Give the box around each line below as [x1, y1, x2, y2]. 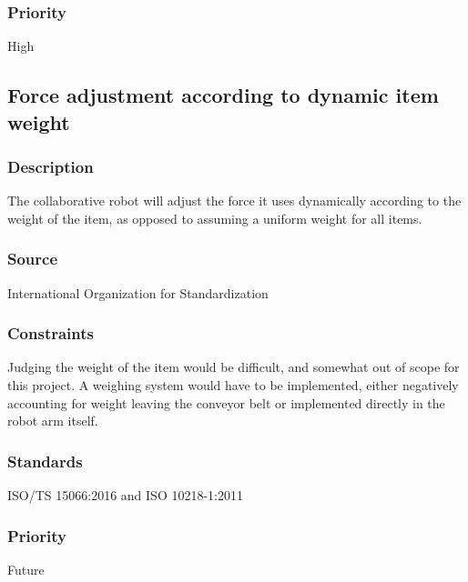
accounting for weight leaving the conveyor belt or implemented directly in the [7, 393, 445, 412]
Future [7, 559, 45, 578]
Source [7, 247, 58, 270]
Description [7, 155, 94, 177]
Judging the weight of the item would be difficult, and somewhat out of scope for [7, 357, 460, 376]
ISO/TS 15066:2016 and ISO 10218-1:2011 [7, 486, 244, 505]
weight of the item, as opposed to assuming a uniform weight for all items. [7, 208, 422, 227]
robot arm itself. [7, 411, 98, 430]
